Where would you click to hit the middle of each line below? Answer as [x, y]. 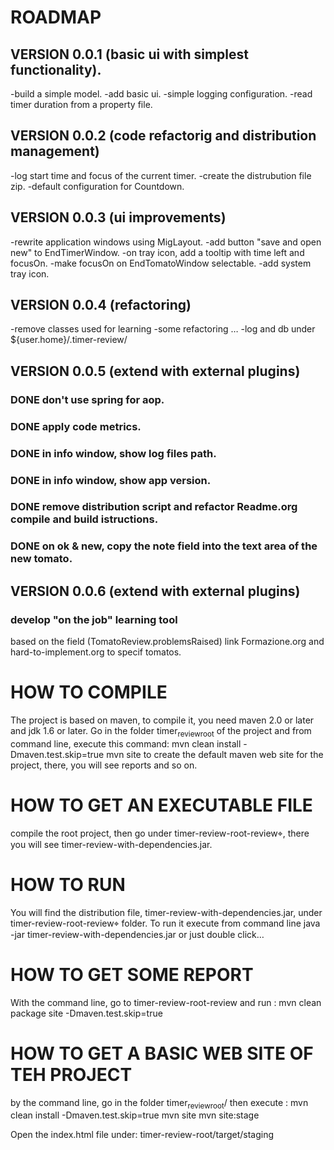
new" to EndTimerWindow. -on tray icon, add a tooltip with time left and [157, 252]
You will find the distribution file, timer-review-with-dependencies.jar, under [166, 912]
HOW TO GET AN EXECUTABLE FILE [161, 805]
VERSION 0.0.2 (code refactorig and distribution [163, 136]
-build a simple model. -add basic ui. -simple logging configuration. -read [161, 94]
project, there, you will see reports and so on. [104, 765]
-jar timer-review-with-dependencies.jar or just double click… [137, 934]
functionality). [56, 69]
